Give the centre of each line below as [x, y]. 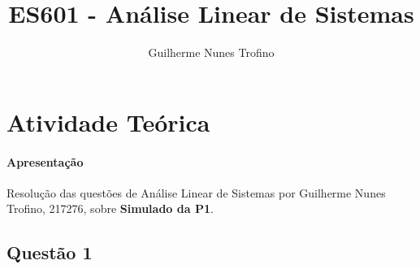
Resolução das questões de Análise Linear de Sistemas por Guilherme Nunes [196, 192]
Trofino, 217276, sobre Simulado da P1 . [110, 208]
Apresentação [45, 161]
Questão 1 [50, 252]
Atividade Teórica [108, 121]
